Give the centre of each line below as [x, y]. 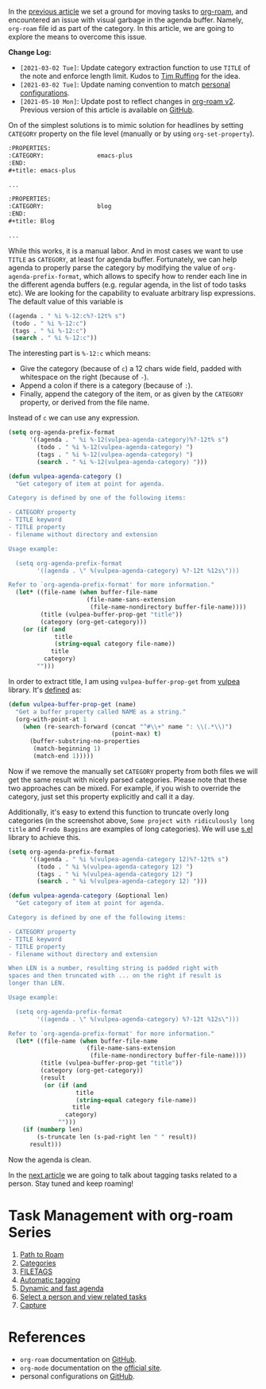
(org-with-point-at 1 [51, 719]
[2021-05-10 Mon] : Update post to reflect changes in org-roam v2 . [127, 101]
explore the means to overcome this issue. [77, 37]
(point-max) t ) [136, 734]
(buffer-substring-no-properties [85, 741]
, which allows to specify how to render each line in [163, 276]
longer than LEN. [37, 983]
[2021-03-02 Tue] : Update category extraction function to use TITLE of [135, 68]
